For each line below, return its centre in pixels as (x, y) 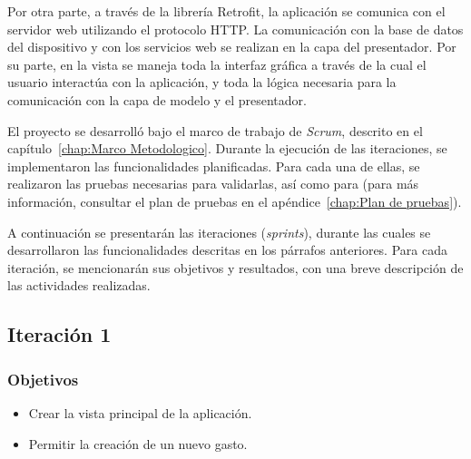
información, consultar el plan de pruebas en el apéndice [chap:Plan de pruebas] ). (235, 201)
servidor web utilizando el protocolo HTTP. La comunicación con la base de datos (235, 29)
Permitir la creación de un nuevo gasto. (138, 443)
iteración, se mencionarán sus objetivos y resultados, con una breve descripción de (235, 267)
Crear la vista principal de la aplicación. (140, 412)
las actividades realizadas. (79, 285)
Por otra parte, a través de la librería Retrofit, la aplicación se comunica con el (226, 11)
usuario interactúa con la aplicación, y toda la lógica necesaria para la (202, 82)
